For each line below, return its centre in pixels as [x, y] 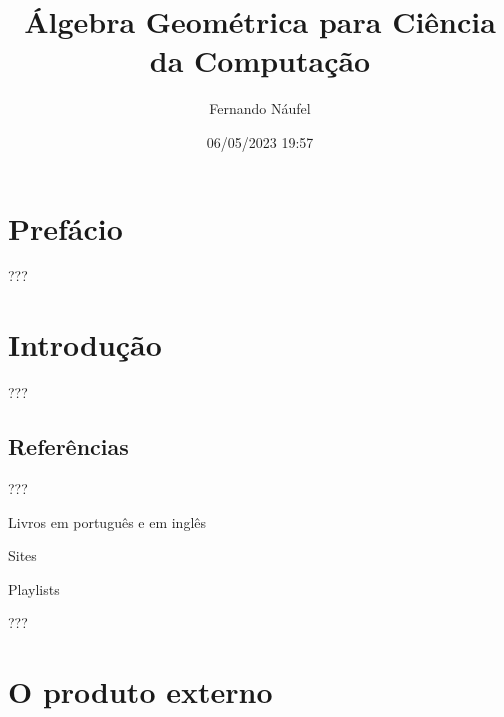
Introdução [85, 344]
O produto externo [140, 691]
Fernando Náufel [260, 108]
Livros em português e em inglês [107, 521]
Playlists [34, 588]
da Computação [260, 60]
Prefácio [65, 227]
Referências [68, 446]
